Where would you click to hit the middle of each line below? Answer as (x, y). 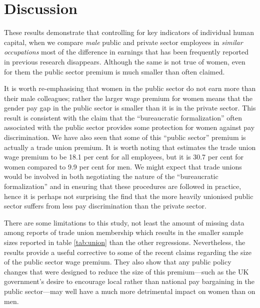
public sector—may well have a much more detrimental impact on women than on (130, 291)
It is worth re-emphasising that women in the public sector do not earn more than (130, 88)
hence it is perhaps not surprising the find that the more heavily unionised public (129, 196)
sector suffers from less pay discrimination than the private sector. (105, 206)
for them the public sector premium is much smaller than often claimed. (114, 71)
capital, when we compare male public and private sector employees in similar (123, 42)
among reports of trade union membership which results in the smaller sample (124, 232)
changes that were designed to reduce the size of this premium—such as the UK (126, 271)
